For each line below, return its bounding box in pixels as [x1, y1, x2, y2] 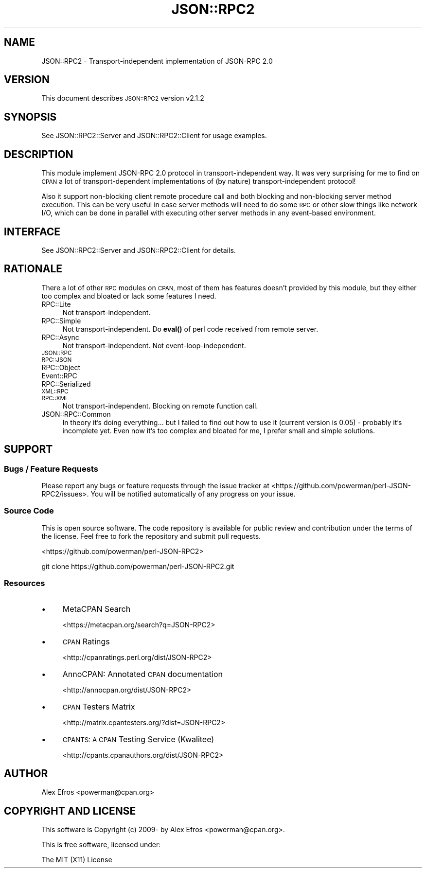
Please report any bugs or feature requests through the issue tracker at [41, 481, 269, 490]
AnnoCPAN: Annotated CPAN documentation [62, 669, 223, 679]
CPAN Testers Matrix [62, 701, 135, 712]
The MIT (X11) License [41, 855, 112, 864]
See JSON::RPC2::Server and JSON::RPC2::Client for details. [41, 246, 236, 254]
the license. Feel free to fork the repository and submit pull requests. [41, 532, 261, 540]
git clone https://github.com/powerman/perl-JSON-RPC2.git [41, 562, 234, 570]
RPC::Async [41, 333, 79, 341]
